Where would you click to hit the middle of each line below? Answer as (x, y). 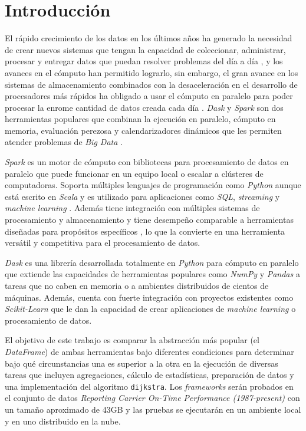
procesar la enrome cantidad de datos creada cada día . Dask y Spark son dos (144, 107)
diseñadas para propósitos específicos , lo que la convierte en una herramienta (145, 231)
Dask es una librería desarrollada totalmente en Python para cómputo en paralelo (152, 262)
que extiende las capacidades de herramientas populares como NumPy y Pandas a (152, 274)
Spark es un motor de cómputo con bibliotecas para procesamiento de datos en (147, 162)
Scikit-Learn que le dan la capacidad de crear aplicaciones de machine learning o (150, 309)
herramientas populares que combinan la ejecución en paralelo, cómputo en (140, 119)
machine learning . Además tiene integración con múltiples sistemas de (132, 208)
